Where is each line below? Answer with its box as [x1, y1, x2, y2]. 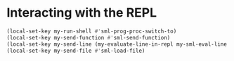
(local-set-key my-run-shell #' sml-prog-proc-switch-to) [6, 28, 177, 35]
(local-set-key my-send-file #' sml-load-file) [6, 47, 145, 54]
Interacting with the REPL [6, 5, 157, 21]
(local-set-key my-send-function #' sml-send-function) [6, 34, 171, 41]
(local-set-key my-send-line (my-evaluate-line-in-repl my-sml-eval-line [6, 40, 228, 48]
